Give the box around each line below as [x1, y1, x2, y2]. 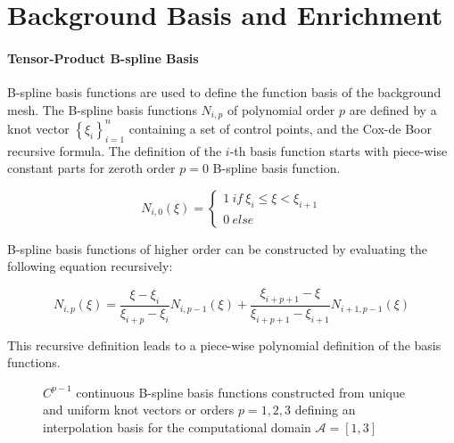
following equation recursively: [7, 257, 173, 275]
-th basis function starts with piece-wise [229, 141, 448, 160]
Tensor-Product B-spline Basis [7, 48, 199, 67]
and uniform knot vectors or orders [43, 400, 235, 419]
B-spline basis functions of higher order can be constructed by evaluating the [7, 239, 427, 258]
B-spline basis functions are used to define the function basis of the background [7, 83, 442, 102]
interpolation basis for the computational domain [43, 417, 311, 436]
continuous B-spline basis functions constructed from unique [76, 382, 406, 401]
